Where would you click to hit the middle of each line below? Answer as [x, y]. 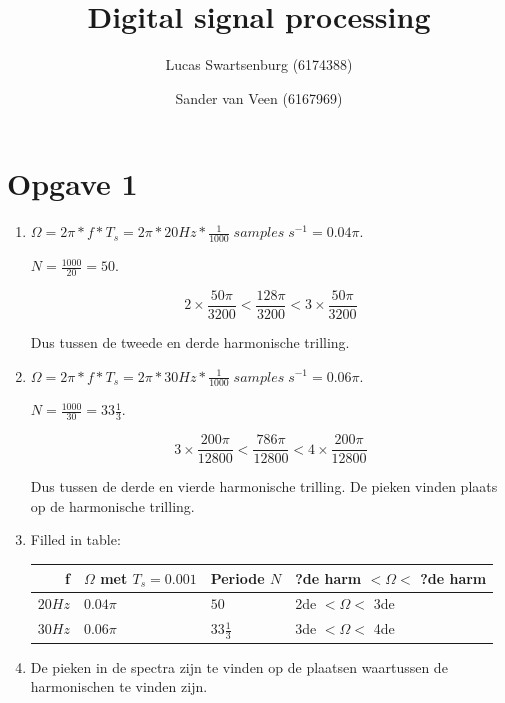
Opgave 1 [72, 183]
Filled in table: [75, 539]
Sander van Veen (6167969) [259, 97]
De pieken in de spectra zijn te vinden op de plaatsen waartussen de [239, 666]
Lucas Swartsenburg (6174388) [259, 64]
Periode [237, 577]
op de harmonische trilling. [112, 505]
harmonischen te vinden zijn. [119, 686]
